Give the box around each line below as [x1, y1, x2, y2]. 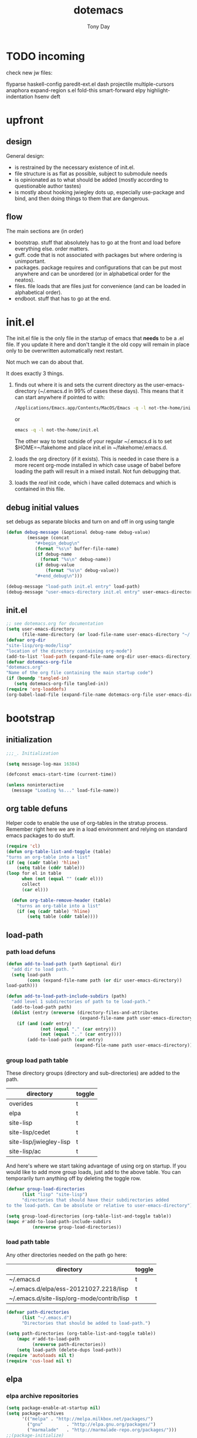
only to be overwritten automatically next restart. [6, 347, 124, 354]
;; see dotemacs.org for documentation [6, 621, 104, 627]
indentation [6, 93, 33, 100]
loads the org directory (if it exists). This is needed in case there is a [14, 455, 179, 462]
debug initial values [6, 502, 79, 512]
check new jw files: [6, 69, 53, 76]
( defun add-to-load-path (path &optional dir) [6, 960, 122, 967]
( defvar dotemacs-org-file [6, 659, 72, 665]
